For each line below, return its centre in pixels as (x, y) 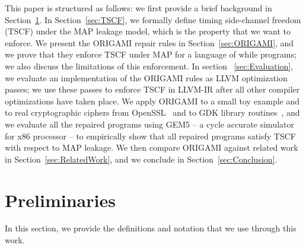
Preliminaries (60, 200)
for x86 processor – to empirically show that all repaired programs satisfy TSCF (150, 136)
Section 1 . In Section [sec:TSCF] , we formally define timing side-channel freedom (153, 19)
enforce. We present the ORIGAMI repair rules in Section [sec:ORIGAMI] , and (149, 42)
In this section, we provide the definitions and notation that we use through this (151, 228)
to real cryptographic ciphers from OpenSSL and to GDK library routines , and (152, 112)
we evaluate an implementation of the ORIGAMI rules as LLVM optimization (146, 77)
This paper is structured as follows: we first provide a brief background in (138, 8)
